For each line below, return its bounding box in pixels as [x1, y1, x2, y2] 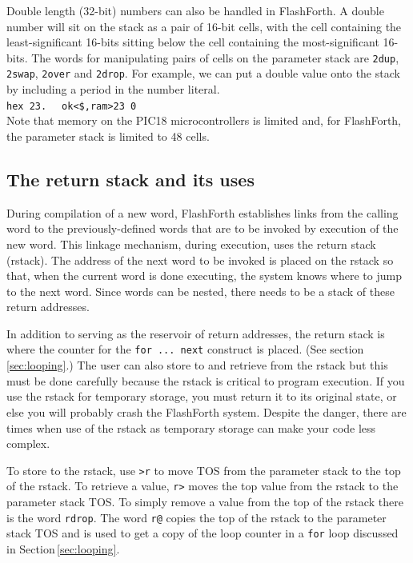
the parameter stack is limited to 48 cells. [6, 127, 210, 144]
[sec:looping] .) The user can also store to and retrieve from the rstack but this [6, 357, 388, 373]
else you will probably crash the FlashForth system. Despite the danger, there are [6, 403, 407, 420]
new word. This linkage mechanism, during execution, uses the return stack [6, 235, 376, 252]
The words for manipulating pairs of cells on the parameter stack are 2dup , [31, 49, 399, 66]
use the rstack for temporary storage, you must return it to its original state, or [6, 388, 397, 405]
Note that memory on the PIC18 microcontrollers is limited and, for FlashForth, [6, 112, 402, 129]
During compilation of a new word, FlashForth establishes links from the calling [6, 204, 399, 221]
